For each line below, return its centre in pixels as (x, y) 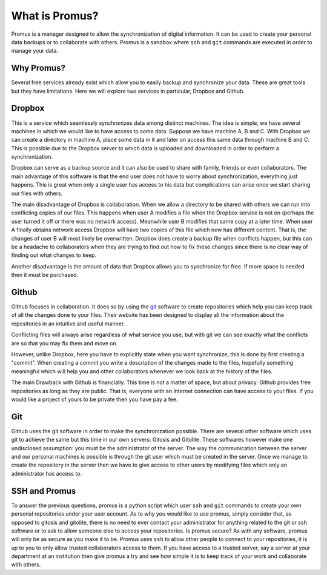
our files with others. (37, 193)
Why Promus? (38, 68)
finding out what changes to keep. (54, 255)
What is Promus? (55, 16)
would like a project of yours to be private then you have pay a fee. (94, 399)
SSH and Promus (44, 491)
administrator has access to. (46, 473)
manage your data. (35, 51)
